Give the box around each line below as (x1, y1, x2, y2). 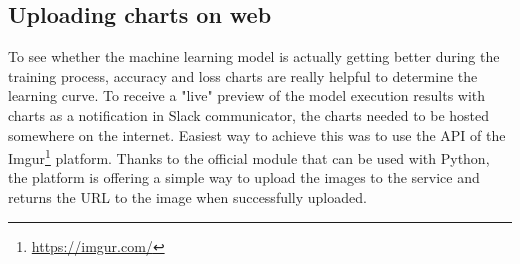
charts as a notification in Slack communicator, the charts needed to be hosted (8, 104, 490, 125)
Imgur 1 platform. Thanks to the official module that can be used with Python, (8, 145, 490, 168)
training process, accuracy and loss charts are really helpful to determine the (8, 65, 478, 86)
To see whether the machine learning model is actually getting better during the (8, 46, 500, 67)
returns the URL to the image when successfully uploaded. (8, 187, 367, 208)
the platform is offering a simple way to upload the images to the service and (8, 167, 480, 188)
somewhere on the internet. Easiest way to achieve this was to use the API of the (8, 124, 506, 145)
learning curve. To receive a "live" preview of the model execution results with (8, 85, 486, 106)
